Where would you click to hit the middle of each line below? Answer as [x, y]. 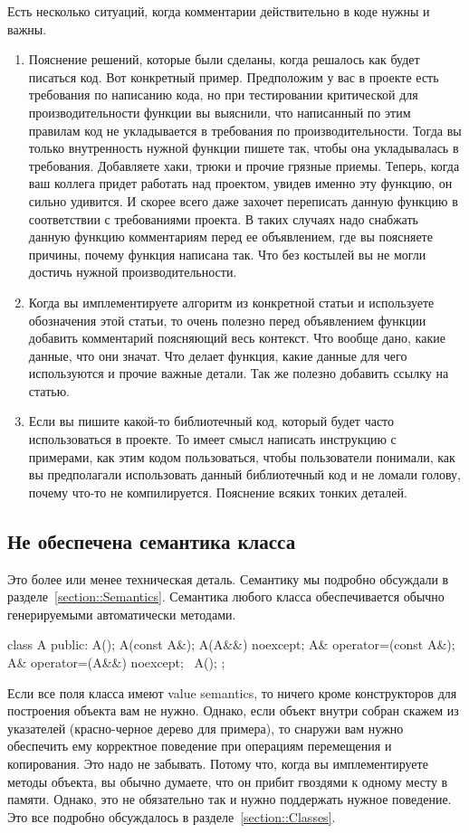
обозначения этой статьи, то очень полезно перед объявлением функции [227, 320]
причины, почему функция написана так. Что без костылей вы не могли [227, 254]
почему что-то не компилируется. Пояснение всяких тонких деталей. [218, 492]
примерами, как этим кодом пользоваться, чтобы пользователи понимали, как [242, 456]
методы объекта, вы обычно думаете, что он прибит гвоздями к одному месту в [228, 781]
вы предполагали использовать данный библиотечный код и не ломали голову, [244, 474]
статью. [49, 390]
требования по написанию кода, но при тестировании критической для [223, 95]
